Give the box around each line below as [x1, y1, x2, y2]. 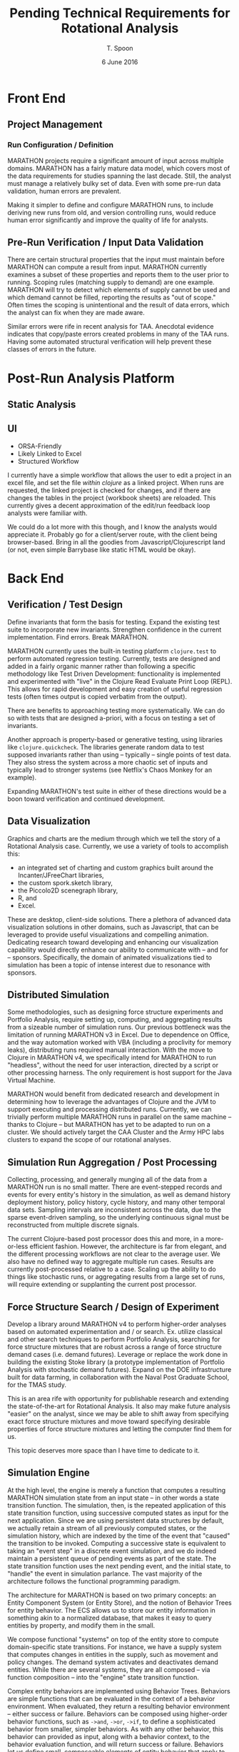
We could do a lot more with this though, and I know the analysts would [7, 522, 218, 531]
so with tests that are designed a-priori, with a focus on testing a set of [7, 713, 216, 722]
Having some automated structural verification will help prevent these [7, 337, 212, 346]
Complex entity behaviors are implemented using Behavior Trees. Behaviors [7, 1686, 230, 1695]
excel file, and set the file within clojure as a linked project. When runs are [7, 478, 225, 487]
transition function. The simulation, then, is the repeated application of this [7, 1500, 226, 1509]
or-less [7, 1242, 29, 1251]
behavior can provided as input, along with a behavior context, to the [7, 1732, 210, 1741]
